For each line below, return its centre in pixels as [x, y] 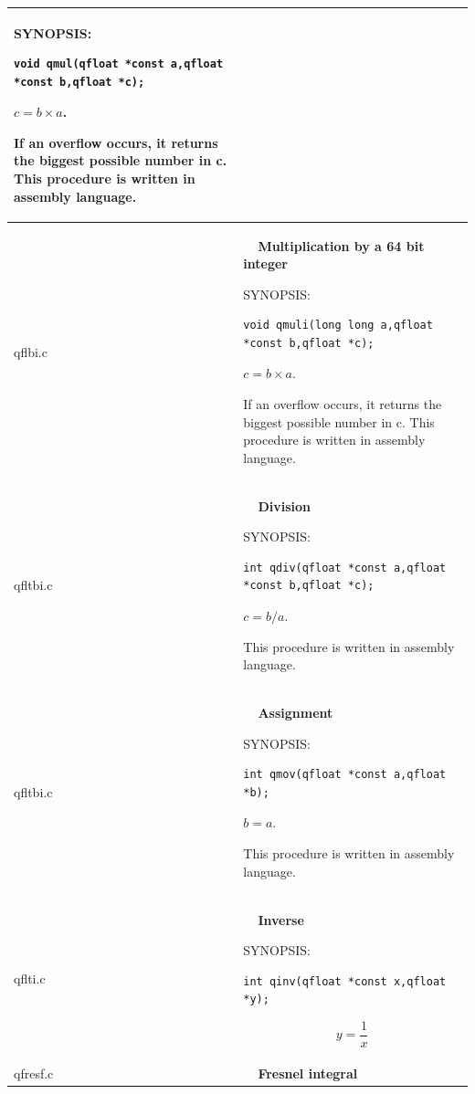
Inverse [281, 919]
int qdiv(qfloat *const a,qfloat [345, 568]
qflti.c [30, 978]
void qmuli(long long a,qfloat [338, 326]
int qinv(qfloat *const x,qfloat [345, 981]
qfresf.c [34, 1073]
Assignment [296, 713]
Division [284, 505]
